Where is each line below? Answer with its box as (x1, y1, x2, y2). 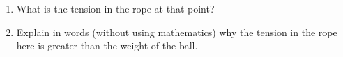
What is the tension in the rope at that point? (16, 1, 215, 15)
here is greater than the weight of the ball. (16, 38, 198, 53)
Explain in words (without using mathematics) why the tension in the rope (16, 24, 337, 39)
